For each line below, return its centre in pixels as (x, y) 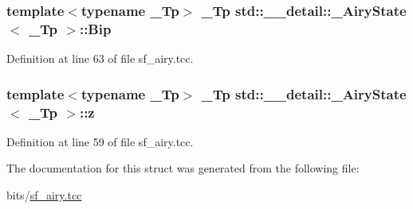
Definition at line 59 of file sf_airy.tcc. (100, 141)
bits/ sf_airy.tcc (44, 195)
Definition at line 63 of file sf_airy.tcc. (100, 58)
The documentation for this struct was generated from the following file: (183, 168)
